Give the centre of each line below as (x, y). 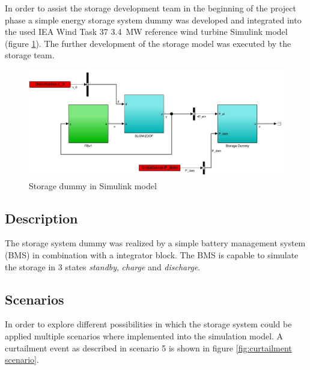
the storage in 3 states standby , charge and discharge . (103, 266)
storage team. (30, 55)
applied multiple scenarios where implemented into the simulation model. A (144, 335)
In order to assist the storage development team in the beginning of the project (151, 8)
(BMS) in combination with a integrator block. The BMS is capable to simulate (152, 255)
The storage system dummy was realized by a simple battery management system (155, 243)
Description (41, 218)
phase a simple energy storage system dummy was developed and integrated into (153, 20)
